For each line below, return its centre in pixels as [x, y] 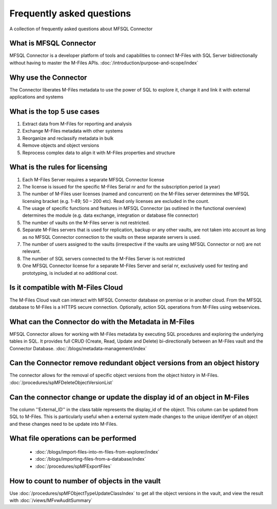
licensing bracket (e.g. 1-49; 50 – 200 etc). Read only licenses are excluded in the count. [116, 201]
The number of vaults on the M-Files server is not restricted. [86, 222]
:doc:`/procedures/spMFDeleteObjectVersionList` [62, 382]
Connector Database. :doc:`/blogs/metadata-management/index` [78, 348]
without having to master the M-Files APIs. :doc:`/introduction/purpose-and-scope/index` [104, 63]
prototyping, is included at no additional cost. [70, 273]
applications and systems [36, 97]
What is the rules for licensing [58, 167]
